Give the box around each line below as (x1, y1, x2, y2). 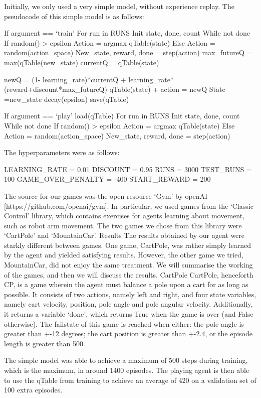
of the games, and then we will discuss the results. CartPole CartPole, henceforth (4, 269, 253, 280)
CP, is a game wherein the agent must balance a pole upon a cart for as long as (4, 279, 248, 290)
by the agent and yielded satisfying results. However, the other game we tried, (4, 249, 243, 260)
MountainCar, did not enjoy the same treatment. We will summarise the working (4, 259, 253, 270)
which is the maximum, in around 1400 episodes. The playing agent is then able (4, 365, 249, 375)
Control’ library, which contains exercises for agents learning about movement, (4, 210, 245, 221)
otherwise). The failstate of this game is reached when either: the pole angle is (4, 318, 244, 329)
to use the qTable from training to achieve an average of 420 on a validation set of (4, 374, 256, 385)
